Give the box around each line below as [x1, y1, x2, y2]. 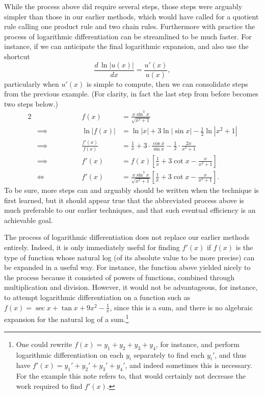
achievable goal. [4, 214, 53, 225]
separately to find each [134, 349, 205, 360]
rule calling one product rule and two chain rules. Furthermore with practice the [4, 21, 255, 32]
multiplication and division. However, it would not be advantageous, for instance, [4, 282, 258, 292]
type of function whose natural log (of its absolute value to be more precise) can [4, 252, 255, 262]
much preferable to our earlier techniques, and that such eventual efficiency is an [4, 205, 256, 215]
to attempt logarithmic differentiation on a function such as [4, 292, 191, 303]
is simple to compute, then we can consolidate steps [87, 78, 248, 89]
